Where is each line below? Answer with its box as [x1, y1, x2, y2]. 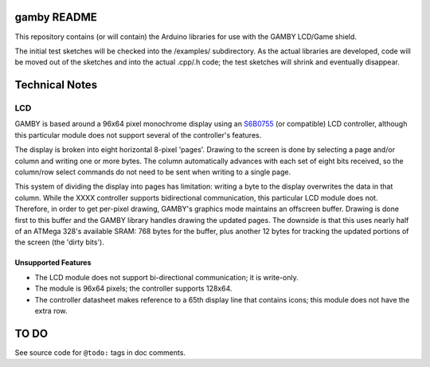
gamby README [14, 10, 97, 24]
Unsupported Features [14, 258, 92, 267]
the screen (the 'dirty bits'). [14, 237, 105, 247]
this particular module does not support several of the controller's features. [14, 130, 262, 139]
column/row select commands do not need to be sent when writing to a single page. [14, 167, 291, 177]
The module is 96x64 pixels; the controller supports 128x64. [34, 283, 233, 294]
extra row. [34, 306, 68, 315]
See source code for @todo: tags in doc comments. [14, 347, 186, 357]
